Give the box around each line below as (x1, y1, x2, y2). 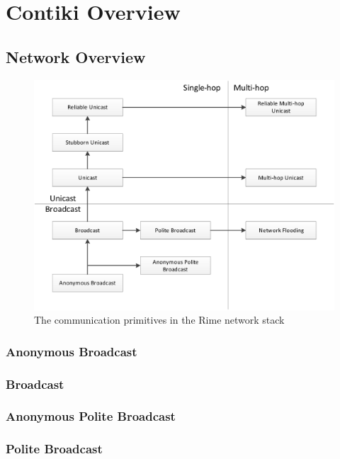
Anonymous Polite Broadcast (6, 407, 176, 425)
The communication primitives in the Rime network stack (34, 312, 285, 327)
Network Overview (6, 45, 146, 67)
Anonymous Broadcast (6, 342, 137, 360)
